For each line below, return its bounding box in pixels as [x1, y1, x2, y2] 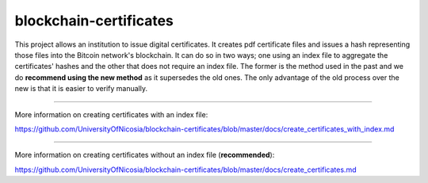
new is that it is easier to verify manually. [14, 84, 148, 93]
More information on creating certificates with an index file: [14, 109, 208, 119]
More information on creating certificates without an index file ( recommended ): [14, 151, 275, 160]
